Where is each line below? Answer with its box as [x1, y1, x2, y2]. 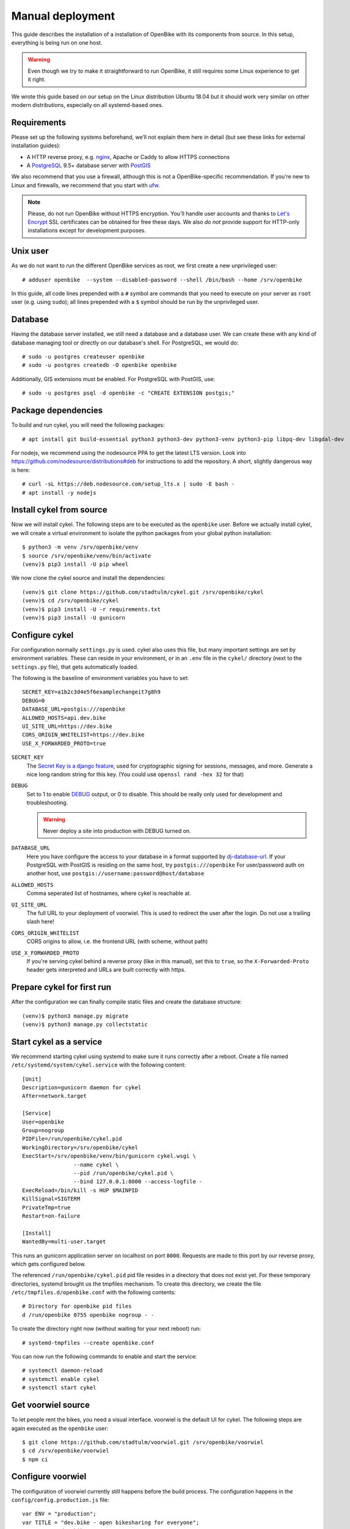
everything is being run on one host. [11, 39, 103, 46]
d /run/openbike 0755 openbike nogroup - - [22, 1311, 155, 1318]
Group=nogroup [22, 1127, 64, 1134]
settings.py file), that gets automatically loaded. [11, 663, 139, 670]
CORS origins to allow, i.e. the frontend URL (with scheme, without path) [26, 938, 208, 945]
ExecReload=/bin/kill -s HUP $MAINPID [22, 1187, 139, 1194]
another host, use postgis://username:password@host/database [26, 870, 205, 877]
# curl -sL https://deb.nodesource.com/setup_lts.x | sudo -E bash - [22, 481, 235, 487]
